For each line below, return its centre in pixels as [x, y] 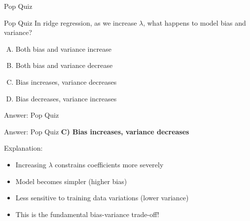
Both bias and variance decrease [64, 65]
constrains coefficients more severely [109, 164]
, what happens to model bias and [195, 22]
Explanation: [23, 148]
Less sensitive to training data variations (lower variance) [102, 198]
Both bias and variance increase [63, 48]
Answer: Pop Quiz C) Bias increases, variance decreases [97, 131]
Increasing [31, 164]
